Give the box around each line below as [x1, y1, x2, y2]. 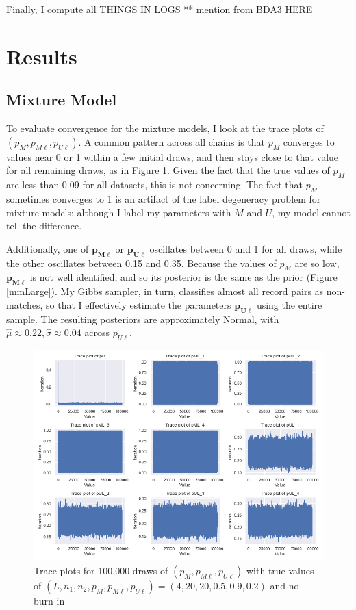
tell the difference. [6, 218, 82, 233]
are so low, [294, 255, 340, 270]
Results [6, 42, 77, 70]
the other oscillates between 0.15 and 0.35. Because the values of [6, 255, 277, 270]
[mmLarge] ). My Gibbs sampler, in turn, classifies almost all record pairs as [6, 284, 324, 298]
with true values [246, 563, 314, 577]
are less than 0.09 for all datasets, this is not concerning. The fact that [6, 177, 303, 192]
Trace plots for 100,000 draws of [34, 563, 168, 577]
